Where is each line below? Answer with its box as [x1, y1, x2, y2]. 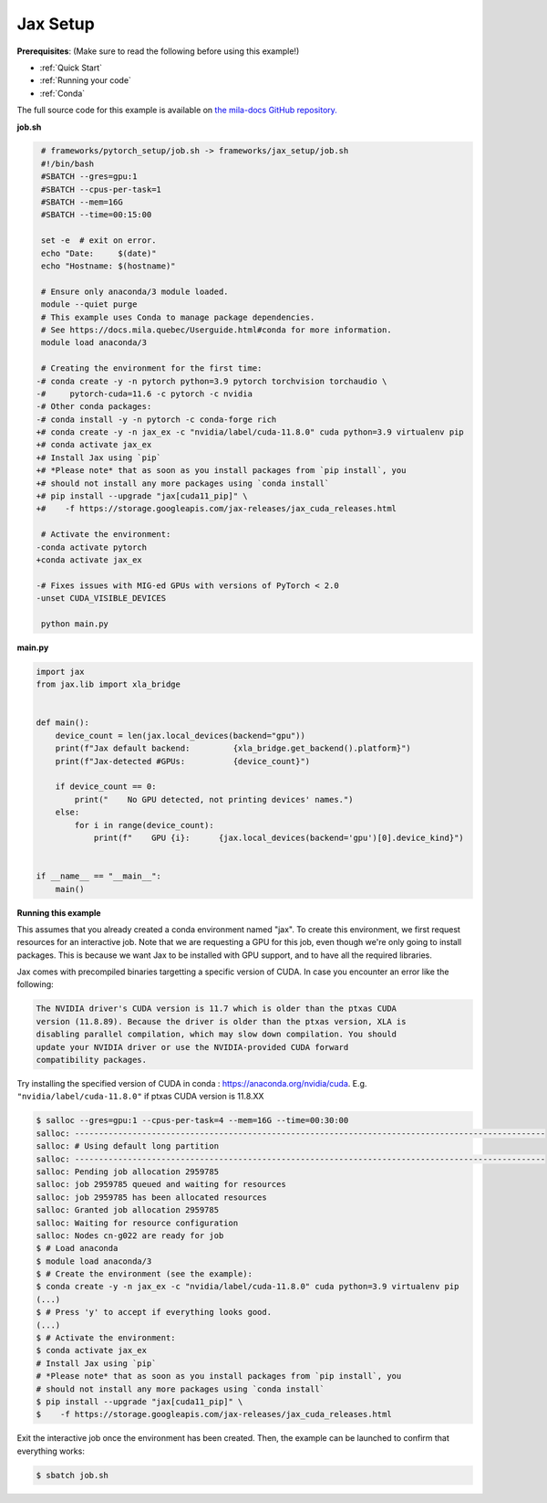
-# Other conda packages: [36, 402, 152, 412]
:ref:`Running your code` [39, 75, 132, 86]
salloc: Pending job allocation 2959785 [36, 1166, 219, 1177]
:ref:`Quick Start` [39, 62, 103, 73]
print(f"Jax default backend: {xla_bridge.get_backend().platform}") [55, 743, 412, 753]
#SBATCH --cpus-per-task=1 [41, 184, 161, 194]
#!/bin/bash [41, 158, 95, 169]
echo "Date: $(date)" [41, 247, 157, 258]
